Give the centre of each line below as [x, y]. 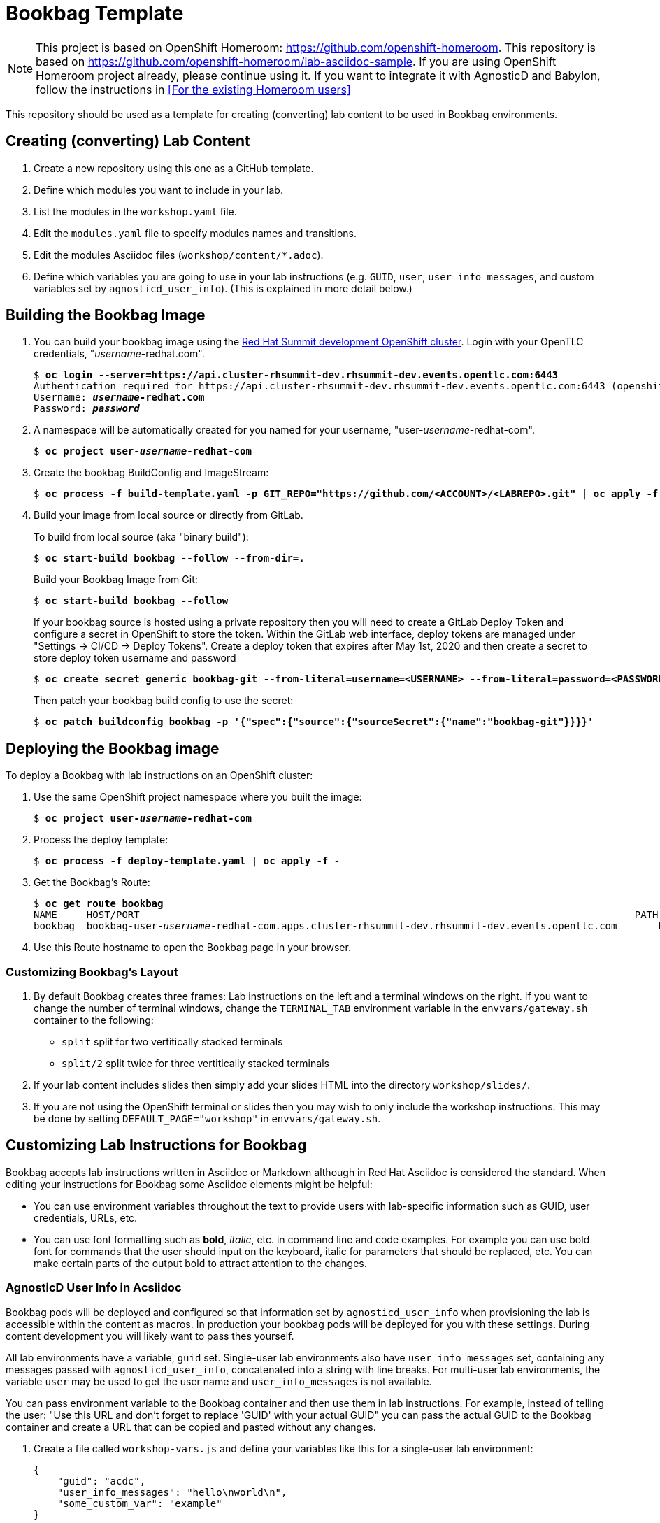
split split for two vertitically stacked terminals [172, 1042]
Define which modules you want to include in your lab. [158, 190]
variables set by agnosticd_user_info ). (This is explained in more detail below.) [223, 288]
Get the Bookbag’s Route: [92, 882]
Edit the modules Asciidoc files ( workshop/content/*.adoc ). [179, 255]
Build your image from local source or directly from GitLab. [168, 515]
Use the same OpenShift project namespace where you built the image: [198, 797]
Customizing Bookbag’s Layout [92, 972]
